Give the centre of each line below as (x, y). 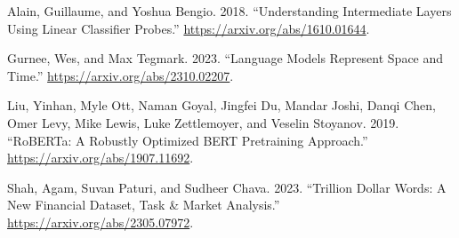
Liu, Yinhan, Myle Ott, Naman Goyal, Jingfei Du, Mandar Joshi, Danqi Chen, (221, 105)
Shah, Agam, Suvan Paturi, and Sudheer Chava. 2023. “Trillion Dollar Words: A (227, 187)
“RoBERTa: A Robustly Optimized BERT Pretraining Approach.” (188, 140)
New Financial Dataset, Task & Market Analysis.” (144, 205)
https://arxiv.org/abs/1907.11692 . (101, 158)
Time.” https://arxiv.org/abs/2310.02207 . (121, 75)
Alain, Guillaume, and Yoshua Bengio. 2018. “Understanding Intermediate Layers (229, 11)
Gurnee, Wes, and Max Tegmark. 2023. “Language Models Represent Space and (225, 58)
